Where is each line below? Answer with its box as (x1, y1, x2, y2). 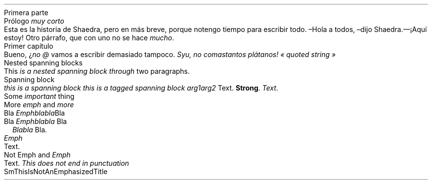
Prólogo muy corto (4, 17, 65, 25)
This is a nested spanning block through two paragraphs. (4, 67, 190, 75)
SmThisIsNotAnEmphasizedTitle (4, 167, 108, 176)
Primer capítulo (4, 42, 53, 50)
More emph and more (4, 100, 74, 109)
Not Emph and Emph (4, 151, 71, 159)
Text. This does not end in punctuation (4, 159, 129, 167)
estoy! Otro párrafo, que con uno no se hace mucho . (4, 33, 174, 42)
